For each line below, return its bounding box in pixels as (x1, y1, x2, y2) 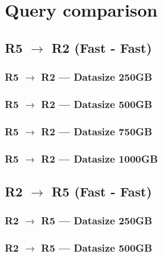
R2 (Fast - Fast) (51, 38, 152, 56)
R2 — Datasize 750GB (41, 123, 153, 138)
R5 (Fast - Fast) (51, 182, 152, 200)
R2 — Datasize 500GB (41, 96, 153, 111)
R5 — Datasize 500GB (41, 240, 153, 255)
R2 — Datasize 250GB (41, 69, 153, 84)
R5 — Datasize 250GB (41, 213, 153, 228)
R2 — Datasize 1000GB (41, 151, 158, 166)
